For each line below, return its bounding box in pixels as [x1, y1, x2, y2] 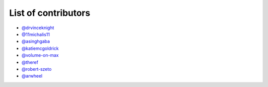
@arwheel [21, 73, 43, 79]
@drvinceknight [21, 25, 55, 31]
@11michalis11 [21, 31, 50, 37]
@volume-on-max [21, 52, 59, 58]
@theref [21, 59, 38, 65]
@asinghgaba [21, 39, 50, 44]
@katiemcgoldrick [21, 45, 59, 51]
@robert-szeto [21, 66, 52, 72]
